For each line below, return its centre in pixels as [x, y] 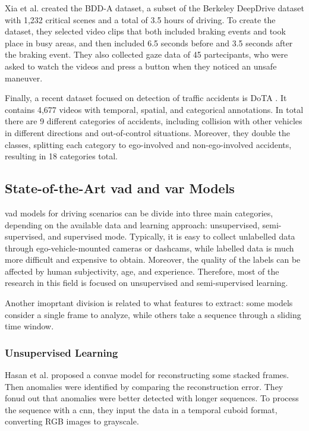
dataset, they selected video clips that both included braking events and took [145, 31]
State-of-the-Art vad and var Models [120, 188]
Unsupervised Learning [62, 352]
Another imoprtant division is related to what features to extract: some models [149, 303]
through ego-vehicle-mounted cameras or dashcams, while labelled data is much [149, 248]
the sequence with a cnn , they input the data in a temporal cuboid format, [141, 409]
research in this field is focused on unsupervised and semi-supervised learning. [146, 283]
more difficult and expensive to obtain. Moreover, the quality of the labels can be [153, 259]
